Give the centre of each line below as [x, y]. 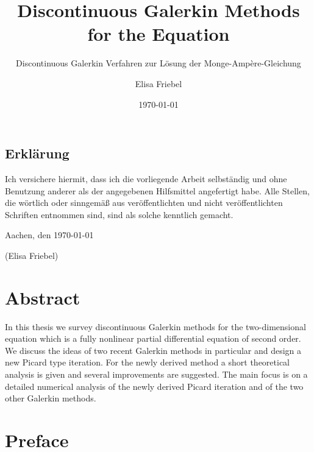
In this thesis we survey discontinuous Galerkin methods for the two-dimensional [155, 326]
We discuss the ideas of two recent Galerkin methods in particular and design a [153, 350]
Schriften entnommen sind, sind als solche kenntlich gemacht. [119, 214]
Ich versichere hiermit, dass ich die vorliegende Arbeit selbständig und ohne [146, 178]
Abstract [43, 297]
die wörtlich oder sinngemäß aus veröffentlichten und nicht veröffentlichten [144, 203]
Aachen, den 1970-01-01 [49, 235]
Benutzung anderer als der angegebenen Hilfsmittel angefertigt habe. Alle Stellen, [157, 190]
